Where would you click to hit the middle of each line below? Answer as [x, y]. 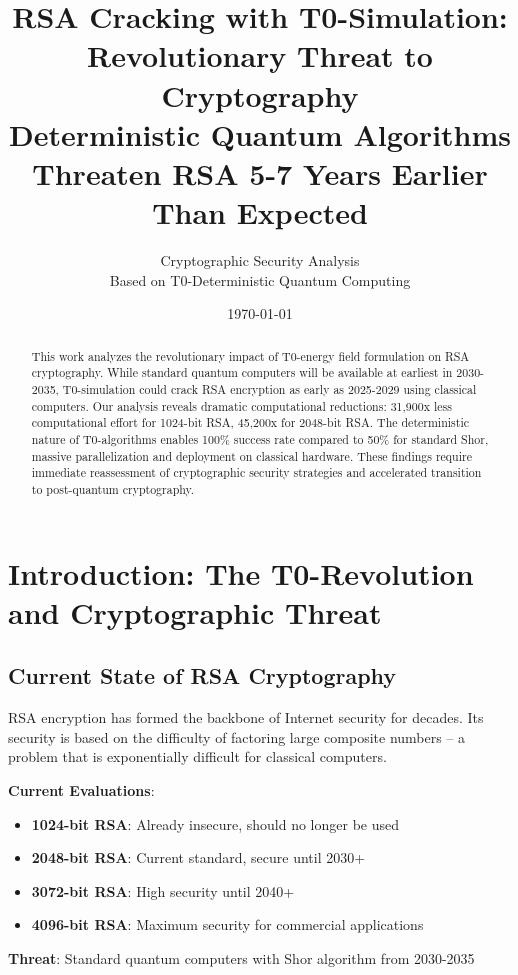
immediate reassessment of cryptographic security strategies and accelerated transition [256, 472]
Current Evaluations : [81, 789]
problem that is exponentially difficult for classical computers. [197, 756]
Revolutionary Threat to [260, 55]
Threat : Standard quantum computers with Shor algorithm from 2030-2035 [241, 957]
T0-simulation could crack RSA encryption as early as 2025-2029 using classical [269, 388]
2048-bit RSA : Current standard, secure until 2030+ [198, 857]
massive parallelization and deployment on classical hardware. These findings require [251, 455]
